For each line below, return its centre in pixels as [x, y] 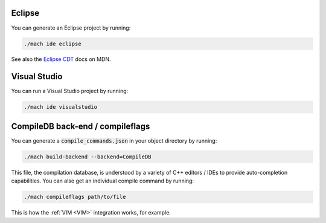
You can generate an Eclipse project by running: [71, 28]
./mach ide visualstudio [61, 107]
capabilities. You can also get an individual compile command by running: [103, 181]
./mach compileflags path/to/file [75, 197]
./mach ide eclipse [53, 44]
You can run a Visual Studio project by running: [70, 91]
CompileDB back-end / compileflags [81, 126]
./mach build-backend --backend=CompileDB [88, 157]
